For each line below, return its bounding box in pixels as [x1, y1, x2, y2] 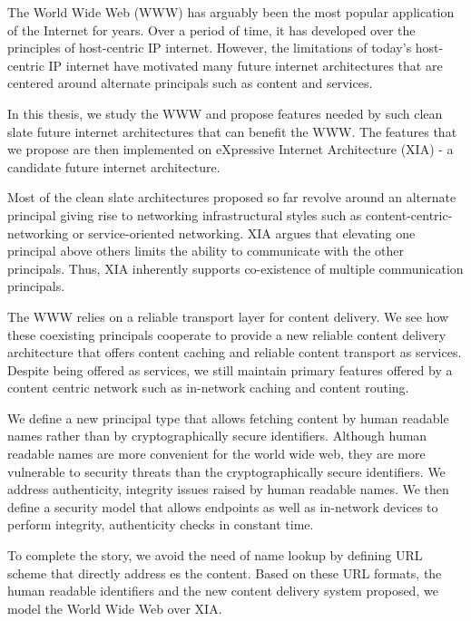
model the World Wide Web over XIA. [7, 598, 222, 617]
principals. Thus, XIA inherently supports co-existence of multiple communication [7, 258, 464, 277]
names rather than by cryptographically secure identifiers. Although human [7, 426, 427, 445]
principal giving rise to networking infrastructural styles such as [7, 205, 362, 224]
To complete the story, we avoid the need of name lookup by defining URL [7, 546, 423, 565]
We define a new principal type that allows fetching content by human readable [7, 408, 449, 427]
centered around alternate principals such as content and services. [7, 73, 373, 92]
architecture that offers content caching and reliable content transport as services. [7, 343, 462, 362]
